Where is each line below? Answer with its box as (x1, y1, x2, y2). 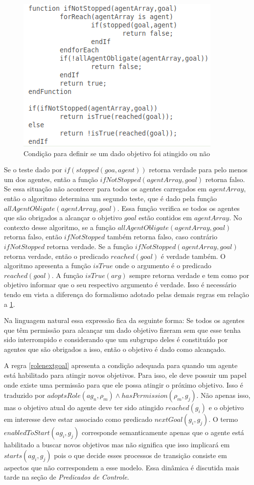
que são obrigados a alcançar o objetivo (4, 212, 122, 223)
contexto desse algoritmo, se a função (4, 222, 115, 232)
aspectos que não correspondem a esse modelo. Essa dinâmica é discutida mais (4, 462, 239, 472)
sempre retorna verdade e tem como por (129, 270, 250, 280)
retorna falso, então (4, 231, 62, 242)
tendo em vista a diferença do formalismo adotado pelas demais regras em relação (4, 289, 249, 299)
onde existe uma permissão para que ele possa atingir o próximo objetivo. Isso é (4, 379, 243, 390)
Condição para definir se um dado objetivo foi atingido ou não (23, 148, 210, 158)
